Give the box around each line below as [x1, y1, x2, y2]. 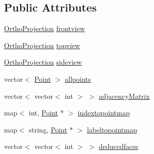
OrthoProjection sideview [4, 57, 82, 67]
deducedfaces [98, 141, 138, 151]
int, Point [28, 107, 58, 118]
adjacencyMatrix [98, 90, 150, 101]
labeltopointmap [87, 124, 137, 134]
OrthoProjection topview [4, 40, 80, 50]
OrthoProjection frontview [4, 23, 85, 34]
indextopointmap [77, 107, 130, 118]
